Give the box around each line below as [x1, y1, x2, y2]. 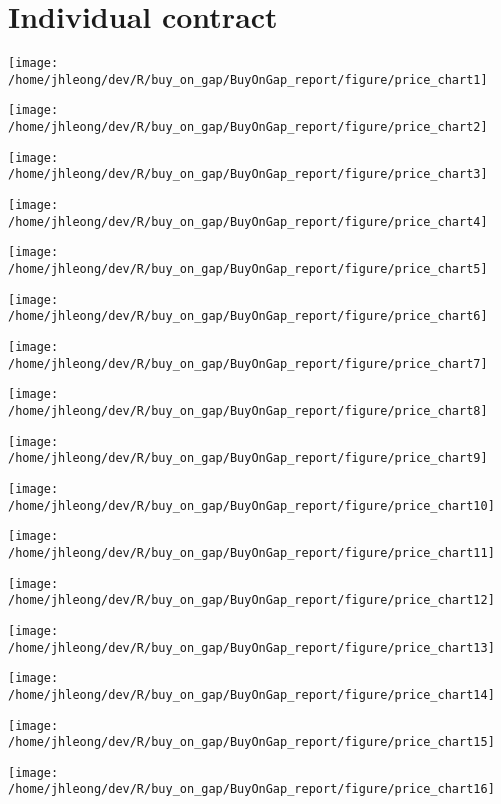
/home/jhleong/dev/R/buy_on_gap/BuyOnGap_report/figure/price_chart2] [8, 120, 488, 135]
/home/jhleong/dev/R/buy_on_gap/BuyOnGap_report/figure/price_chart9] [8, 451, 488, 466]
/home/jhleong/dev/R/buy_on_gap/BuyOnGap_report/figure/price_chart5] [8, 262, 488, 277]
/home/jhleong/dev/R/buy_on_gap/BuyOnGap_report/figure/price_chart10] [8, 498, 495, 513]
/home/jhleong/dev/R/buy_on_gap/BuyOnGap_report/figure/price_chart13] [8, 640, 495, 655]
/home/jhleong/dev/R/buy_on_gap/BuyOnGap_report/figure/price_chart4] [8, 214, 488, 229]
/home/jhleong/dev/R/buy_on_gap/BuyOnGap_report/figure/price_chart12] [8, 593, 495, 608]
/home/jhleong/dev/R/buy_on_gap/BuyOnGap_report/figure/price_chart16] [8, 782, 495, 797]
